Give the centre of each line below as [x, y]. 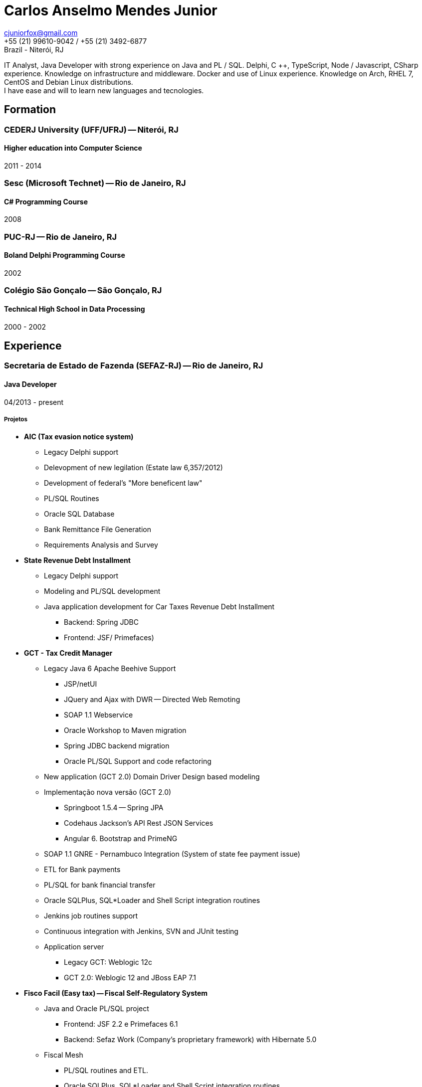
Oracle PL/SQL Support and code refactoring [138, 761]
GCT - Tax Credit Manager [68, 653]
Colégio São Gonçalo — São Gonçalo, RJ [83, 290]
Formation [30, 110]
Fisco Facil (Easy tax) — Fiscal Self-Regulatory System [116, 993]
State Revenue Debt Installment [77, 560]
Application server [74, 947]
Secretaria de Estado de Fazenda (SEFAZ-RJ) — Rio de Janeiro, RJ [134, 366]
